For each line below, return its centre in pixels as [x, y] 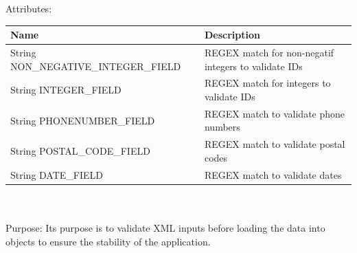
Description [232, 35]
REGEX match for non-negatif [269, 52]
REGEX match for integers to [267, 83]
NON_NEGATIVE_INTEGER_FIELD [96, 66]
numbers [222, 127]
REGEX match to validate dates [273, 174]
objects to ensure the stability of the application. [108, 241]
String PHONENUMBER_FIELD [83, 120]
